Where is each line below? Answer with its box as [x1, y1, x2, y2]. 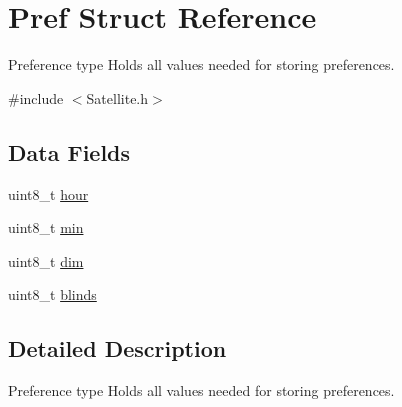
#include [8, 87, 64, 108]
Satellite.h [86, 87, 149, 108]
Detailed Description [8, 333, 227, 364]
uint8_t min [8, 217, 84, 238]
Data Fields [8, 136, 131, 167]
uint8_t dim [8, 250, 84, 271]
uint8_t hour [8, 183, 89, 204]
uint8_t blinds [8, 284, 97, 305]
